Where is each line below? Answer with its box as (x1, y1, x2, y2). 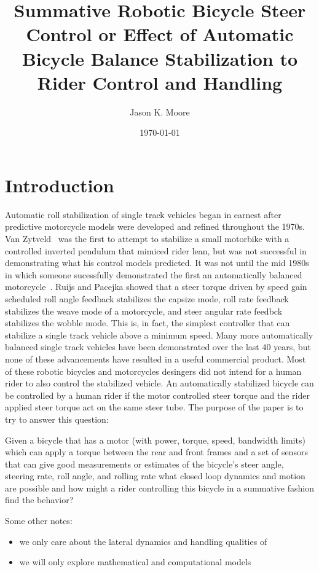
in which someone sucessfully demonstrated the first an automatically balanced (5, 268, 302, 281)
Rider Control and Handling (37, 69, 283, 95)
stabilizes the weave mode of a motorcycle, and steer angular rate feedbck (5, 304, 283, 317)
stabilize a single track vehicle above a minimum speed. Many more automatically (5, 328, 313, 341)
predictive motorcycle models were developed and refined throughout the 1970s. (5, 220, 305, 233)
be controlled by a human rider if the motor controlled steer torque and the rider (5, 388, 310, 401)
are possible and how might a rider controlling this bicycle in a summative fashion (5, 481, 314, 494)
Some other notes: (5, 514, 73, 527)
